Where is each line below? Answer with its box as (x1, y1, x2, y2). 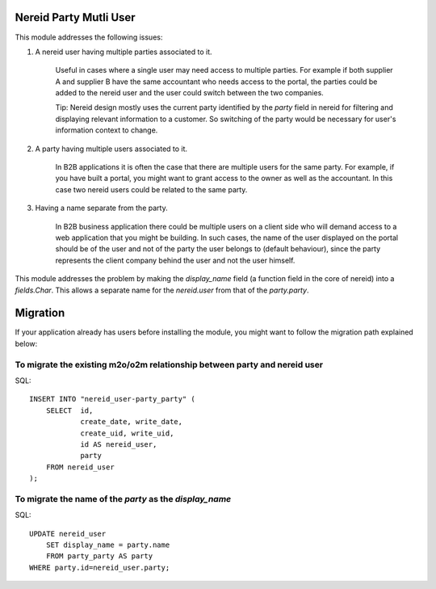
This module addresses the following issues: (15, 32, 163, 42)
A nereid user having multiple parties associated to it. (35, 47, 213, 57)
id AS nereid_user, (80, 440, 157, 448)
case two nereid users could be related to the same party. (55, 184, 248, 194)
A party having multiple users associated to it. (35, 144, 188, 154)
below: (15, 339, 38, 348)
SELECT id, (45, 406, 94, 415)
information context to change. (55, 125, 158, 135)
